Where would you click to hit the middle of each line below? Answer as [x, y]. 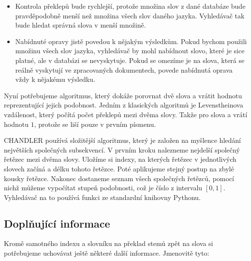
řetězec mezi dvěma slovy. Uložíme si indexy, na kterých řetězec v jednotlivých [120, 159]
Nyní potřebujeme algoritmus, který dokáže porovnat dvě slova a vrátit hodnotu [123, 95]
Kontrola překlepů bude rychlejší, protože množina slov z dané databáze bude [130, 6]
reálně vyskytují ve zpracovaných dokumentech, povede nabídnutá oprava [124, 69]
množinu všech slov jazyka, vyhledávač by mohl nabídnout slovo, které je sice [130, 51]
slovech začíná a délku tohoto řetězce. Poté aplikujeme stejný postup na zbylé [119, 168]
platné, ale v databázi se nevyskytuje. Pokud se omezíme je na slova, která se [130, 60]
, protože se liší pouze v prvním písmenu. [95, 124]
